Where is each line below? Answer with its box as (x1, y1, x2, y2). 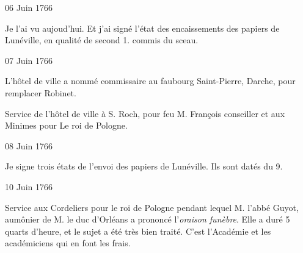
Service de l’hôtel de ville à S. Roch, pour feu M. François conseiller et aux (5, 107, 285, 119)
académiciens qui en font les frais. (5, 237, 131, 249)
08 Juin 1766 (5, 139, 53, 152)
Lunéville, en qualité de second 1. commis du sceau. (5, 34, 199, 46)
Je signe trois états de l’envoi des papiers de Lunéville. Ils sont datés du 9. (5, 160, 283, 173)
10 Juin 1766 (5, 180, 53, 193)
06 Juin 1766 (5, 1, 53, 13)
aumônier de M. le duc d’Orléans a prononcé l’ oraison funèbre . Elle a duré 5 (5, 213, 290, 226)
